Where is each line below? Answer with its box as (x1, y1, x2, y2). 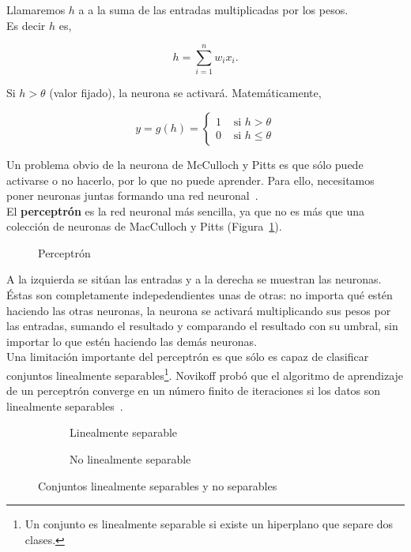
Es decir (6, 17, 46, 33)
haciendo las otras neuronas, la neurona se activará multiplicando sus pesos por (6, 302, 391, 318)
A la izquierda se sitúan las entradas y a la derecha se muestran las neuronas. (6, 271, 382, 287)
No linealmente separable (70, 451, 191, 468)
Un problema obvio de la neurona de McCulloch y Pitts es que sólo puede (6, 156, 364, 172)
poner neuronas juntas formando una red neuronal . (6, 187, 258, 204)
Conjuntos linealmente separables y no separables (38, 477, 277, 494)
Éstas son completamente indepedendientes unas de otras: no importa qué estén (6, 287, 393, 303)
